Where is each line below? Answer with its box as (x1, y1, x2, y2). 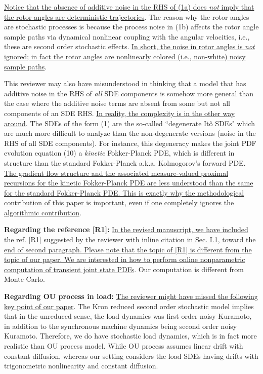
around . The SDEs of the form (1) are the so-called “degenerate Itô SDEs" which (4, 118, 255, 128)
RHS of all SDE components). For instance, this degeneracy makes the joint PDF (4, 137, 256, 148)
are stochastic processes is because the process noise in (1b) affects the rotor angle (4, 21, 259, 32)
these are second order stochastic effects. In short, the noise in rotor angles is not (4, 41, 255, 52)
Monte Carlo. (4, 274, 45, 284)
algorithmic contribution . (4, 207, 81, 217)
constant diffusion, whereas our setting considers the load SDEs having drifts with (4, 350, 258, 361)
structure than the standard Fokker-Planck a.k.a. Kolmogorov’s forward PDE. (4, 157, 246, 168)
